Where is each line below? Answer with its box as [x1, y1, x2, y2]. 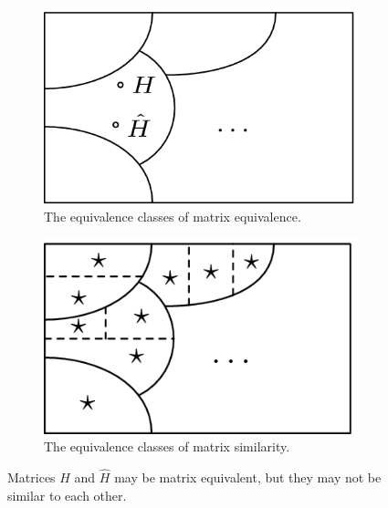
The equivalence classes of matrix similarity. [44, 437, 290, 456]
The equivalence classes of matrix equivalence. [44, 206, 301, 225]
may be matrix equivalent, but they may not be [114, 468, 382, 487]
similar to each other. [7, 485, 127, 504]
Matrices [7, 468, 56, 487]
